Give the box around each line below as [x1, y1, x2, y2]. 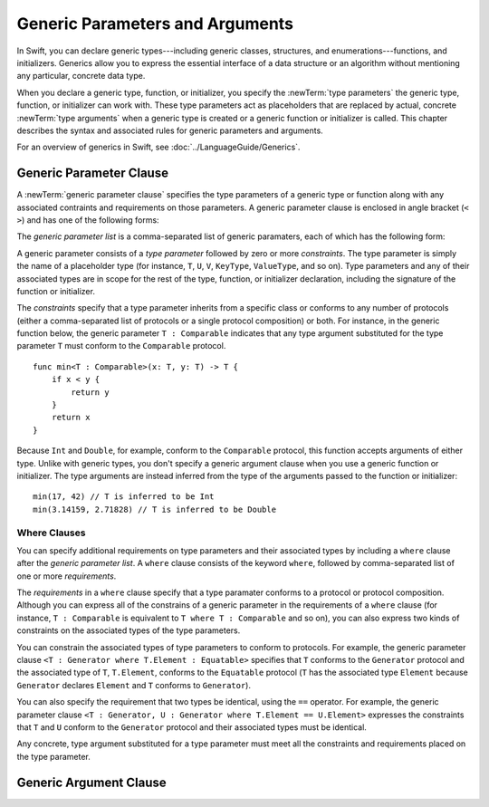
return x [51, 412, 91, 423]
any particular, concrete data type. [16, 71, 146, 82]
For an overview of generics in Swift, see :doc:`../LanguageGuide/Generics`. [16, 141, 301, 153]
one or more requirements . [16, 571, 117, 581]
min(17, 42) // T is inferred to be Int [33, 492, 215, 502]
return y [71, 387, 110, 398]
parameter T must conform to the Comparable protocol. [16, 341, 226, 351]
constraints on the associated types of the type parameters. [16, 625, 241, 636]
